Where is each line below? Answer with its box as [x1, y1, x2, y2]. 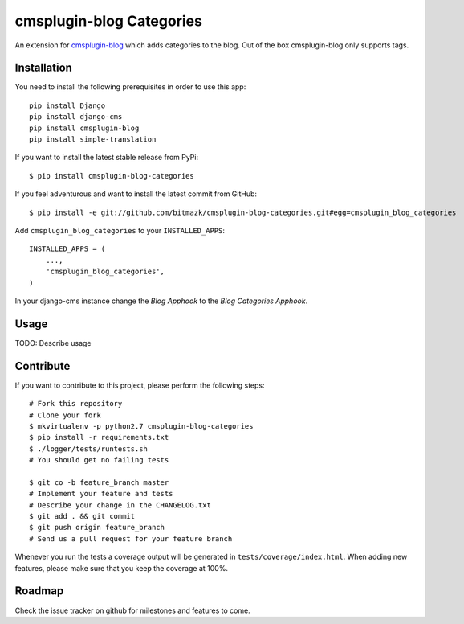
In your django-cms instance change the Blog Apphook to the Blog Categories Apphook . [14, 296, 308, 306]
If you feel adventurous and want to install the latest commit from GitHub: [14, 189, 257, 199]
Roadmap [14, 584, 64, 598]
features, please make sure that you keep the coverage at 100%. [14, 563, 229, 573]
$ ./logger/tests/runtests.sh [29, 444, 149, 454]
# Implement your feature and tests [29, 489, 173, 499]
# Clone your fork [29, 410, 102, 420]
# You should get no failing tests [29, 455, 169, 465]
